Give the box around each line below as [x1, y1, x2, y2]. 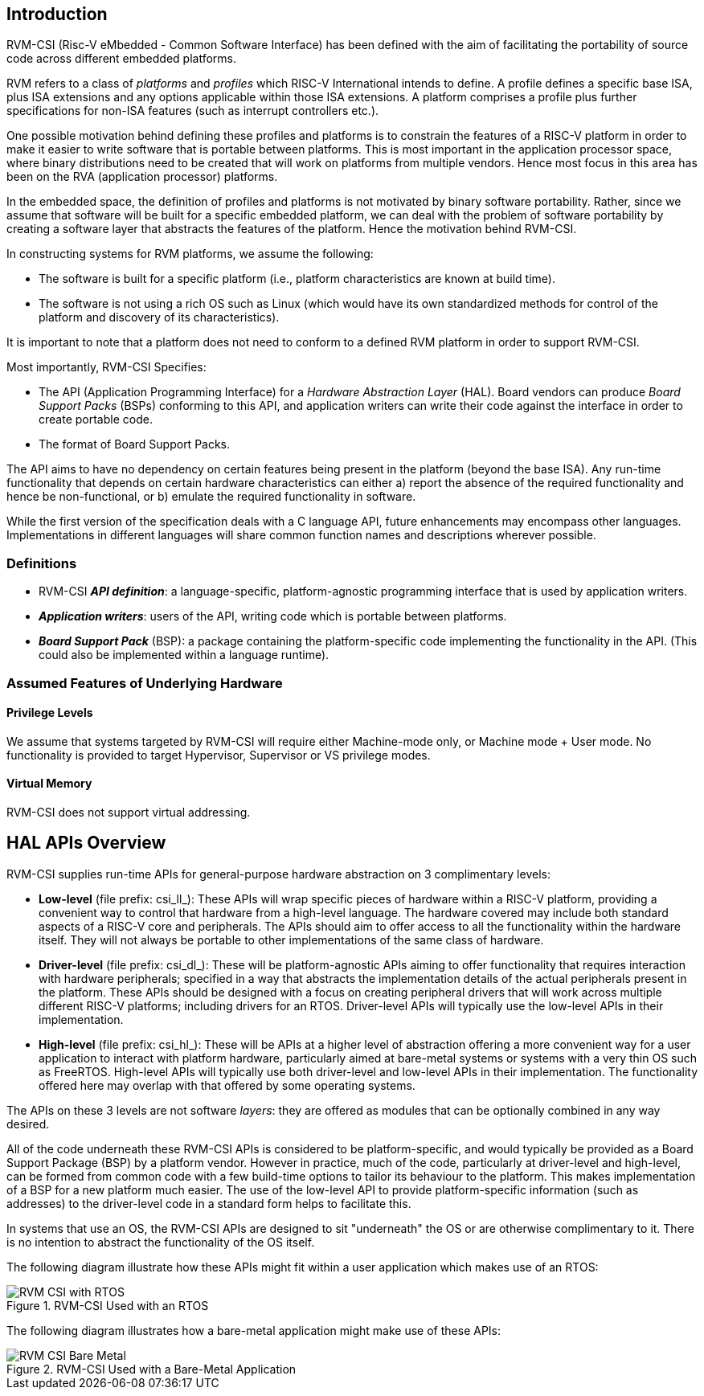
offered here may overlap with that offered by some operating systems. [39, 1078, 415, 1092]
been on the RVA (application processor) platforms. [6, 170, 278, 184]
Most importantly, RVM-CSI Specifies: [6, 360, 207, 375]
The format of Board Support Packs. [39, 437, 231, 452]
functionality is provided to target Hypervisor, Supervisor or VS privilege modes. [6, 747, 431, 762]
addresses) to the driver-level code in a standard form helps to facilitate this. [6, 1196, 411, 1210]
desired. [6, 1116, 50, 1131]
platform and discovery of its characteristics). [39, 310, 280, 325]
